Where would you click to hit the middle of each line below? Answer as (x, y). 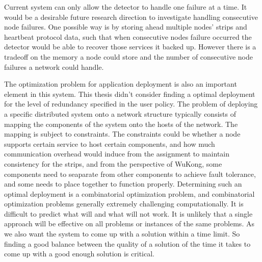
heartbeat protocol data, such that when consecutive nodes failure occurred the (128, 36)
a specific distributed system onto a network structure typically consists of (120, 113)
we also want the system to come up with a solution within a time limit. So (122, 234)
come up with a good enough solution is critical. (79, 254)
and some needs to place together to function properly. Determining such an (123, 184)
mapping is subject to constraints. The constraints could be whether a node (122, 134)
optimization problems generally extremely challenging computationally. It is (124, 204)
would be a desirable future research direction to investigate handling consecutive (131, 17)
